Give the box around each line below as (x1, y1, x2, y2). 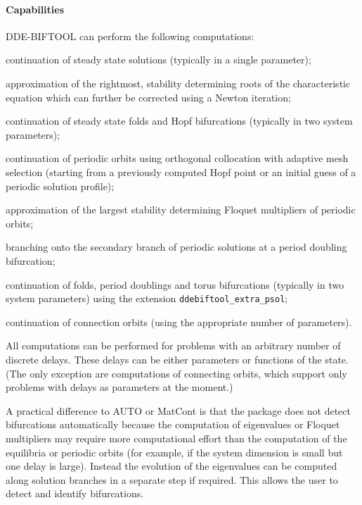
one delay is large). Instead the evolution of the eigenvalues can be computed (6, 459, 337, 473)
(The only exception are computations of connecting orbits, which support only (6, 366, 347, 380)
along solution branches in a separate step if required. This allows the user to (6, 472, 338, 487)
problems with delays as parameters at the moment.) (6, 380, 233, 394)
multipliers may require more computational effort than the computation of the (6, 430, 347, 445)
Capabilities (6, 1, 65, 16)
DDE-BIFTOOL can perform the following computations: (6, 28, 254, 43)
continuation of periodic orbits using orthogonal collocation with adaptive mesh (6, 151, 349, 166)
